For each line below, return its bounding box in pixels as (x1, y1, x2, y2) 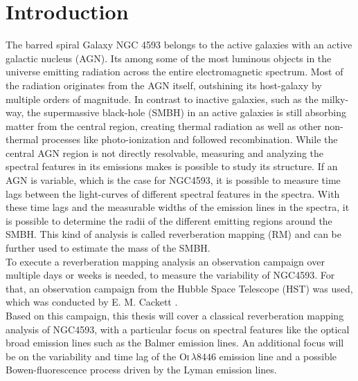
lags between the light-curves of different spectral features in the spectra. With (6, 186, 340, 201)
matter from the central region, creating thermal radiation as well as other (6, 118, 321, 133)
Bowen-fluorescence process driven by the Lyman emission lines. (6, 362, 277, 377)
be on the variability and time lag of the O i (6, 349, 190, 363)
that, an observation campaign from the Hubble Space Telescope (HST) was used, (6, 281, 353, 295)
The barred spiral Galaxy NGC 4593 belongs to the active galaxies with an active (6, 37, 352, 52)
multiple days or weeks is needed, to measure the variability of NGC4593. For (6, 268, 335, 282)
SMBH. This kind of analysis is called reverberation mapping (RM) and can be (6, 227, 342, 241)
